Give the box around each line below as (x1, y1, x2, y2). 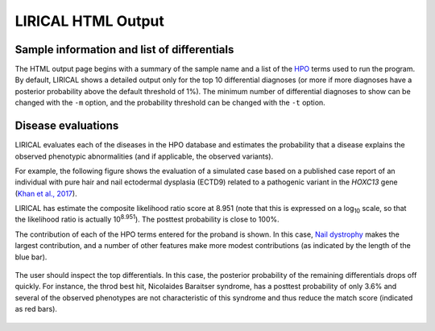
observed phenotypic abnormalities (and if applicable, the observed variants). (14, 151, 274, 161)
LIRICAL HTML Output (14, 12, 165, 30)
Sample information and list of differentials (14, 43, 234, 56)
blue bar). (14, 252, 48, 262)
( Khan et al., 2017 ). (14, 188, 77, 198)
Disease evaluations (14, 119, 119, 133)
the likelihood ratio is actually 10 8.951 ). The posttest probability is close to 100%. (14, 213, 280, 225)
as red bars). (14, 304, 58, 314)
